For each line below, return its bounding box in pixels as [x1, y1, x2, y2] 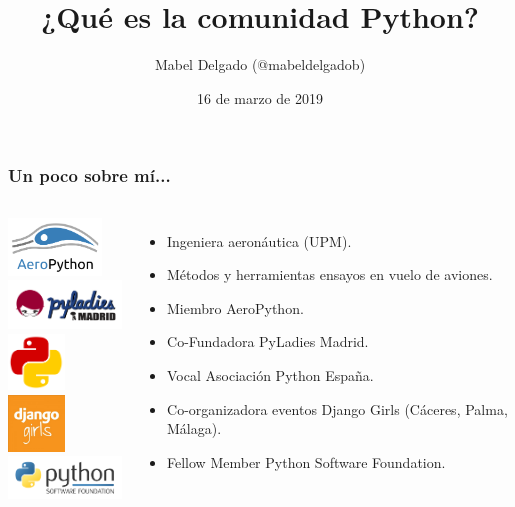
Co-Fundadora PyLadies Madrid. [167, 331, 369, 352]
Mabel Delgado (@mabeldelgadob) [154, 54, 366, 75]
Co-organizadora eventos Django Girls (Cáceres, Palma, [167, 398, 508, 419]
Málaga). [167, 418, 222, 439]
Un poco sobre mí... [8, 163, 171, 188]
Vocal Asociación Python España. [167, 364, 374, 385]
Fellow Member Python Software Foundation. [167, 451, 446, 472]
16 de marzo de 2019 [196, 87, 323, 108]
